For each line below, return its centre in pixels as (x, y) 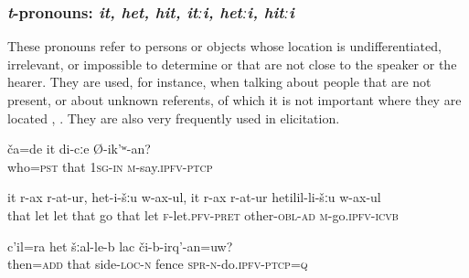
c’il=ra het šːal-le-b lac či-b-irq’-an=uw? (120, 246)
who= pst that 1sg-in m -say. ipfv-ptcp (110, 166)
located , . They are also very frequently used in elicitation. (174, 118)
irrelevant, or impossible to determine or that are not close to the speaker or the (232, 64)
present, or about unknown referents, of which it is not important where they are (234, 100)
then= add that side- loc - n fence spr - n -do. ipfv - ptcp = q (158, 264)
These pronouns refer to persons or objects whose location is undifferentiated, (224, 46)
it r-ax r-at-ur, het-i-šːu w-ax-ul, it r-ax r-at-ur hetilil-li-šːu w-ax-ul (194, 197)
